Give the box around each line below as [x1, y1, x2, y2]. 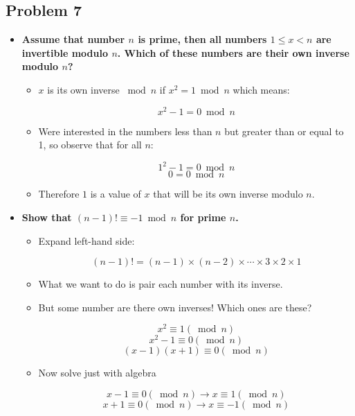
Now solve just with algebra [38, 365, 156, 380]
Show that [21, 209, 72, 224]
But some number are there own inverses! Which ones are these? [38, 300, 312, 314]
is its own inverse [47, 82, 120, 96]
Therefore [38, 187, 80, 201]
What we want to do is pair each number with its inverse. [38, 277, 283, 291]
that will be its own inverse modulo [153, 187, 303, 201]
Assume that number [21, 32, 125, 46]
